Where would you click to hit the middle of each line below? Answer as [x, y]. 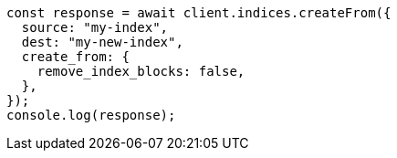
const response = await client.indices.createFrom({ [199, 13]
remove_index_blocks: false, [141, 71]
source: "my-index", [95, 27]
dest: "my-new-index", [102, 42]
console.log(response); [91, 115]
